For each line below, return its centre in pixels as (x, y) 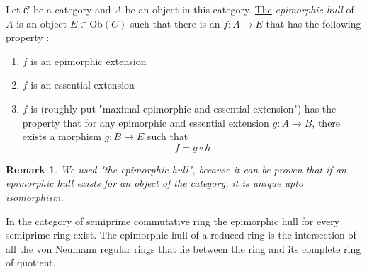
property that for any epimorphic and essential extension (146, 122)
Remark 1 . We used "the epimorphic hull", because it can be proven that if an (176, 169)
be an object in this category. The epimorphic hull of (239, 9)
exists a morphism (62, 136)
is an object (42, 23)
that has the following (314, 23)
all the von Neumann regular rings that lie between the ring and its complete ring (183, 248)
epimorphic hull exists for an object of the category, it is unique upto (155, 183)
